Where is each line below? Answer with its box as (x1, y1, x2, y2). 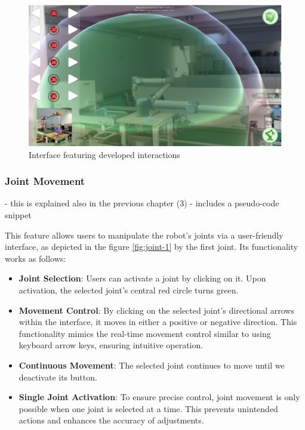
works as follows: (5, 252, 66, 264)
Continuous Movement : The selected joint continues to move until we (19, 358, 285, 371)
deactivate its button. (19, 370, 97, 383)
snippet (5, 209, 32, 221)
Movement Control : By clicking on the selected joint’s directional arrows (19, 304, 294, 316)
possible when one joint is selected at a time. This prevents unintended (19, 402, 278, 414)
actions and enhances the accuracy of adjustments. (19, 414, 204, 426)
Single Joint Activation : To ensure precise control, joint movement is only (19, 391, 300, 403)
